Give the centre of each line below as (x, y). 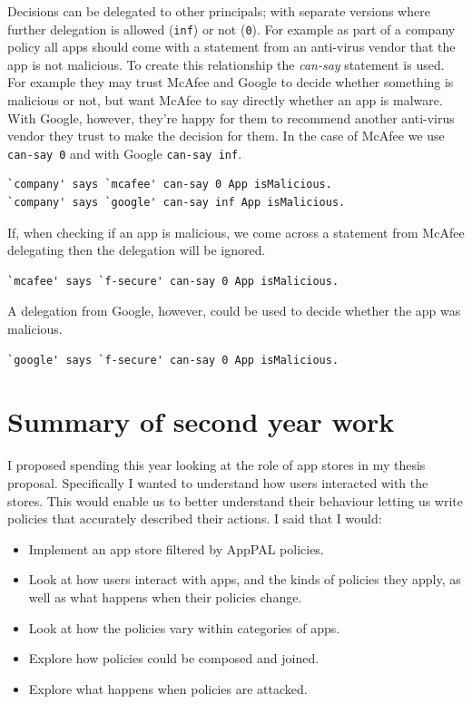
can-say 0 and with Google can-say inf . (125, 153)
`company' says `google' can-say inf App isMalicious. (177, 203)
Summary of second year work (201, 421)
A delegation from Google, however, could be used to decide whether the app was (234, 311)
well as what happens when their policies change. (165, 596)
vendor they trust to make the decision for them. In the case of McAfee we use (226, 136)
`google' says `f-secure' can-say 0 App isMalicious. (173, 360)
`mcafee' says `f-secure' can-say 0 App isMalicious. (173, 281)
